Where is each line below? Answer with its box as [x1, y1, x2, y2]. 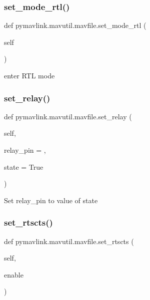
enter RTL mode [4, 70, 55, 80]
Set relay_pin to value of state [4, 195, 98, 205]
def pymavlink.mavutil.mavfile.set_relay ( [4, 111, 132, 121]
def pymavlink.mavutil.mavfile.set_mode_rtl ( [4, 20, 146, 30]
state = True [4, 161, 43, 172]
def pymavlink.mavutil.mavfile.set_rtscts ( [4, 236, 134, 246]
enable [4, 269, 23, 280]
